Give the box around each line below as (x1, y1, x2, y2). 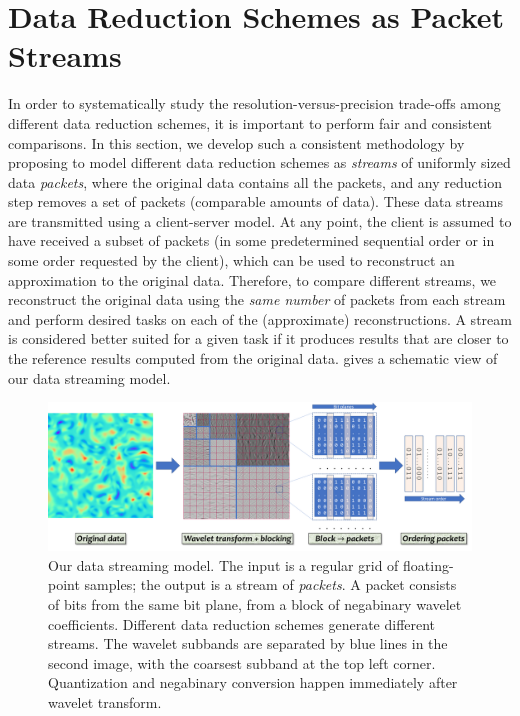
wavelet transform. (48, 692, 162, 713)
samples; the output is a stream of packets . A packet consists (84, 574, 457, 595)
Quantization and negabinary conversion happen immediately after (48, 672, 458, 693)
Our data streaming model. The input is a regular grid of (48, 554, 399, 575)
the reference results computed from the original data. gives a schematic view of (8, 348, 498, 369)
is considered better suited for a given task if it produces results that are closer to (8, 328, 509, 349)
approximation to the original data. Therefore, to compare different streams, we (8, 269, 497, 290)
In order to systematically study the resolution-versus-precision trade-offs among (8, 93, 501, 114)
